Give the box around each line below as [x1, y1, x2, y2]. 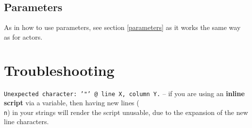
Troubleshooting [4, 60, 115, 80]
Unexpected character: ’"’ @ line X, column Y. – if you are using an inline [4, 88, 245, 98]
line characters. [4, 116, 49, 127]
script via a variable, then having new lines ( [4, 98, 139, 108]
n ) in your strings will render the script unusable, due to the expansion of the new [4, 107, 248, 117]
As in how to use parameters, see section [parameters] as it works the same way [4, 22, 241, 32]
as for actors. [4, 31, 43, 42]
